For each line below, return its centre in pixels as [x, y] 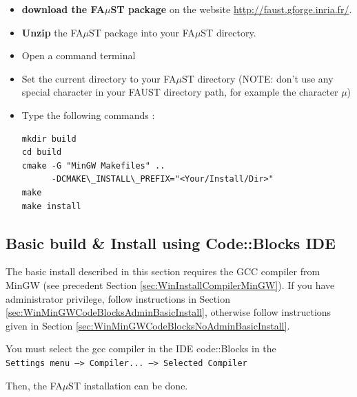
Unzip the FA [52, 32]
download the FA [63, 9]
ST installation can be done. [128, 385]
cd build [42, 152]
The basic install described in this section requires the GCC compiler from [163, 271]
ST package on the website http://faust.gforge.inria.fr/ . [231, 9]
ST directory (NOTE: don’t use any [257, 78]
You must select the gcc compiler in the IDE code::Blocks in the [141, 348]
